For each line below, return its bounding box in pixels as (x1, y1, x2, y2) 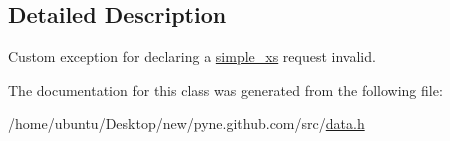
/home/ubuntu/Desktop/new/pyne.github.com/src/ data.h (8, 113, 365, 134)
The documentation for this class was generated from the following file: (8, 79, 443, 100)
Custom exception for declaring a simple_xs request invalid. (8, 46, 376, 67)
